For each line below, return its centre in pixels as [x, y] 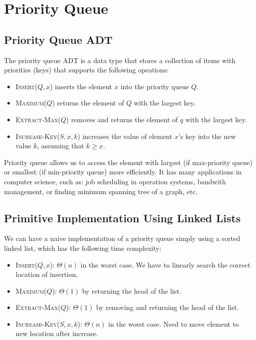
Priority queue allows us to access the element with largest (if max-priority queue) [128, 162]
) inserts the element [81, 86]
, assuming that [61, 146]
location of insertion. [47, 274]
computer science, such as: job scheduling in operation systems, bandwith [115, 181]
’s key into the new [207, 136]
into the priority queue [155, 86]
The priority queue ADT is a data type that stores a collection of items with [120, 60]
